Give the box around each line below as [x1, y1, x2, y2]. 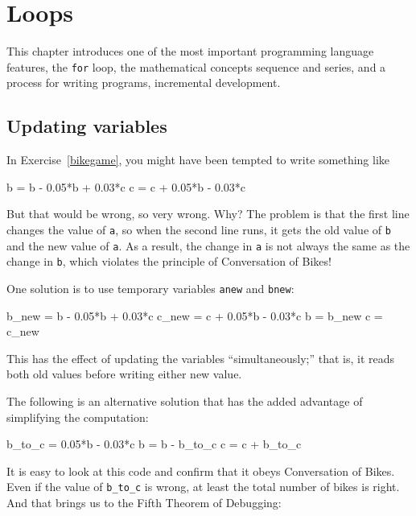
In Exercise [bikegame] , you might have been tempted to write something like [6, 151, 390, 168]
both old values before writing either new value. [6, 365, 242, 382]
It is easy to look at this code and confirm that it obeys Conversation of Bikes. [6, 462, 395, 479]
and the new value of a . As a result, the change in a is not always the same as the [6, 237, 410, 254]
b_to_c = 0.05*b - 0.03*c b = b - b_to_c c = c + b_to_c [6, 436, 302, 452]
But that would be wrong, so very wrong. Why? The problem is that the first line [6, 205, 410, 222]
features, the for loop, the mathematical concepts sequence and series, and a [6, 58, 386, 75]
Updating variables [6, 114, 167, 138]
